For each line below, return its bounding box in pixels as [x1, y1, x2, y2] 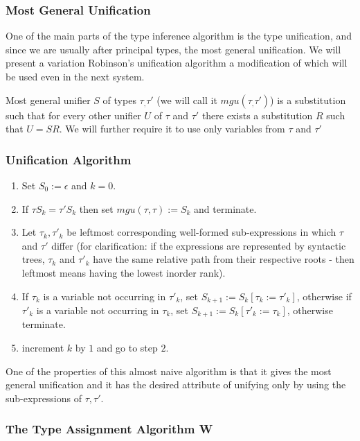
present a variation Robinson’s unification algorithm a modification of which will [6, 55, 348, 70]
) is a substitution [270, 92, 346, 107]
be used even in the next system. [6, 69, 145, 83]
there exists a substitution [201, 107, 313, 122]
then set [79, 201, 114, 216]
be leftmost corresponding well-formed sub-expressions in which [66, 225, 336, 239]
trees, [21, 252, 45, 266]
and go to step [96, 340, 158, 355]
